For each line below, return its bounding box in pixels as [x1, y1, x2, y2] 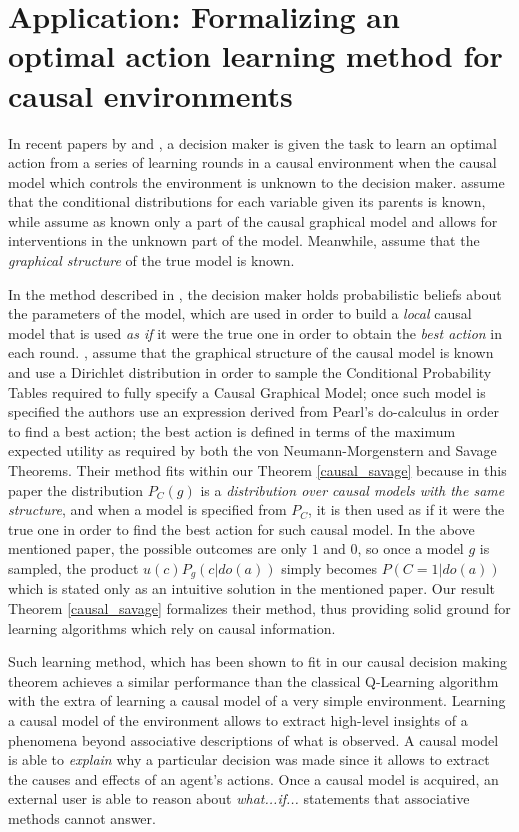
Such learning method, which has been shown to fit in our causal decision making [8, 651, 507, 672]
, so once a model [357, 538, 464, 559]
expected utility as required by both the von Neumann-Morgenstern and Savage [8, 440, 497, 461]
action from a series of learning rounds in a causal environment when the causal [8, 152, 497, 173]
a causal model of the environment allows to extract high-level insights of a [8, 709, 468, 730]
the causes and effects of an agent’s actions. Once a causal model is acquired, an [8, 768, 499, 789]
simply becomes [281, 557, 377, 578]
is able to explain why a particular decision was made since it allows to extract [8, 749, 490, 770]
